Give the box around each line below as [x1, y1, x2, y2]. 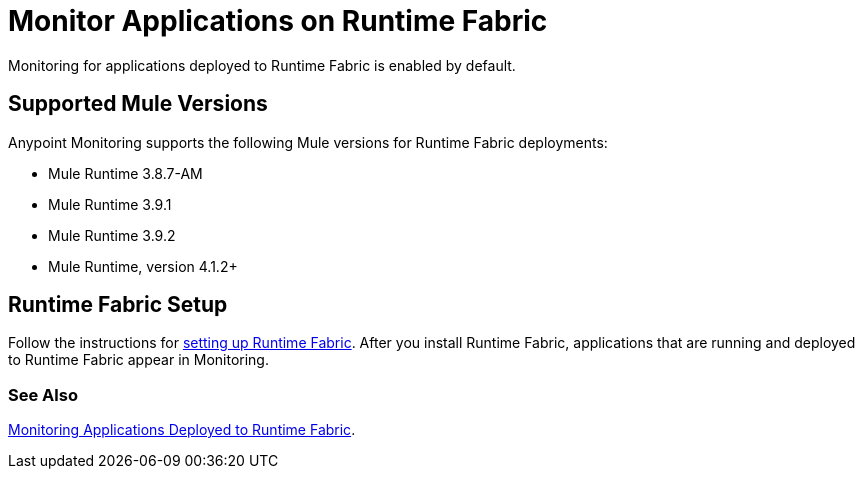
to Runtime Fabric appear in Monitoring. [8, 351, 269, 369]
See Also [8, 384, 78, 405]
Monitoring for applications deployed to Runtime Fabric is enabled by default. [8, 56, 516, 74]
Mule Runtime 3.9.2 [48, 226, 176, 244]
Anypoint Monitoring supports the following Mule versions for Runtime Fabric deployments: [8, 133, 608, 151]
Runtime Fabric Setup [8, 292, 228, 318]
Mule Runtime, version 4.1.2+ [48, 257, 238, 275]
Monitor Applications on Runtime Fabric [8, 4, 548, 38]
